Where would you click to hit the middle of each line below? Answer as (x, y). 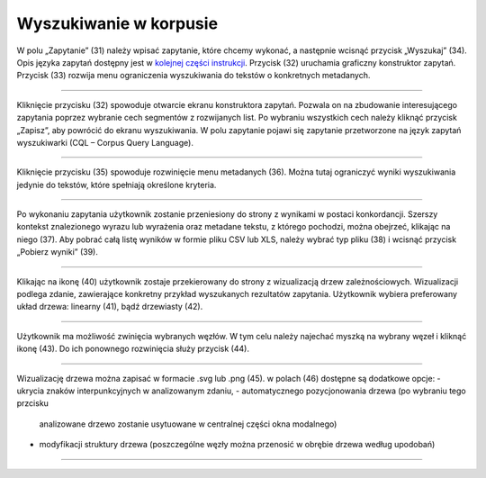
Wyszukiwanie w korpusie (117, 23)
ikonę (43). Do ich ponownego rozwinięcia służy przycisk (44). (133, 349)
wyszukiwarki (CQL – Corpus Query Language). (105, 142)
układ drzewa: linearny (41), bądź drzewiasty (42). (110, 307)
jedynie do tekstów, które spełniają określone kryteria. (117, 185)
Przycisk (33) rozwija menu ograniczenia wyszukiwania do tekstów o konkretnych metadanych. (193, 76)
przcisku (33, 403)
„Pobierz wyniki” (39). (57, 252)
